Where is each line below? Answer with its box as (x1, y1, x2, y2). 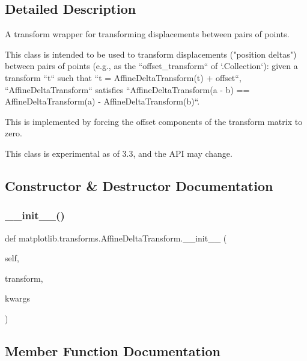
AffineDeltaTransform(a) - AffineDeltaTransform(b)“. (5, 95, 200, 108)
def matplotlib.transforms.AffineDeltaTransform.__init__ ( (5, 231, 227, 244)
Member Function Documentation (5, 341, 221, 360)
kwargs (5, 292, 31, 305)
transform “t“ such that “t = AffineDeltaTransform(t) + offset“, (5, 71, 242, 83)
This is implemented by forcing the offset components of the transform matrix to (5, 115, 303, 127)
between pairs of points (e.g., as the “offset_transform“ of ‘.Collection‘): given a (5, 59, 298, 72)
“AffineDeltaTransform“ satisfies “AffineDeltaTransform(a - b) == (5, 83, 250, 96)
